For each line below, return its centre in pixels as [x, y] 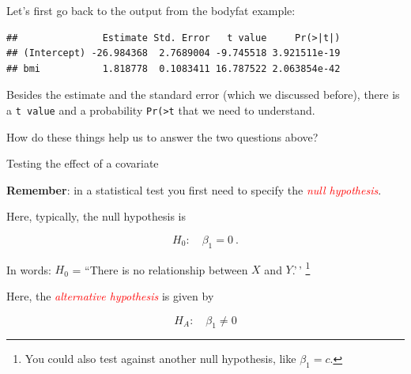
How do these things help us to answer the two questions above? [162, 136]
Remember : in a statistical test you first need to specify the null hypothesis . [194, 189]
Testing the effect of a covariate [83, 163]
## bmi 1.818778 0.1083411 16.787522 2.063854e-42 [173, 68]
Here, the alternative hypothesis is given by [110, 296]
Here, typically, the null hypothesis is [96, 216]
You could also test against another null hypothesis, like [160, 359]
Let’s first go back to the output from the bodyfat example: [151, 10]
